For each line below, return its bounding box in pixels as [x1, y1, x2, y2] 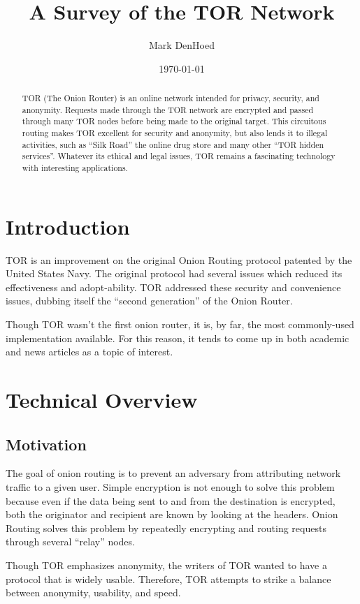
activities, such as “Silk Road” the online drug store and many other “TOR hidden [22, 138, 324, 150]
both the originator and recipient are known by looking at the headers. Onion [6, 507, 338, 522]
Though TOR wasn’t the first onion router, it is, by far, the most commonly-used [6, 317, 354, 332]
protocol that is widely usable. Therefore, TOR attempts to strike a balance [6, 571, 331, 586]
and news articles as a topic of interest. [6, 344, 173, 359]
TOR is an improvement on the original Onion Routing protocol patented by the [6, 252, 352, 267]
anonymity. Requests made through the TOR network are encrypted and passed [22, 103, 314, 115]
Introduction [6, 212, 130, 240]
